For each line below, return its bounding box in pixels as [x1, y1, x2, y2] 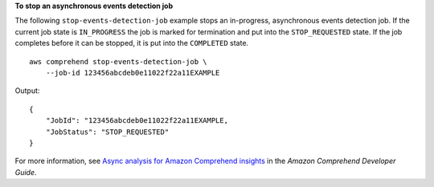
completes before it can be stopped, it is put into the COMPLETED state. [14, 39, 249, 48]
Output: [14, 86, 40, 96]
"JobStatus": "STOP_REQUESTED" [45, 127, 170, 136]
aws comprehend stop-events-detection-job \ [29, 57, 208, 66]
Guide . [14, 167, 37, 177]
